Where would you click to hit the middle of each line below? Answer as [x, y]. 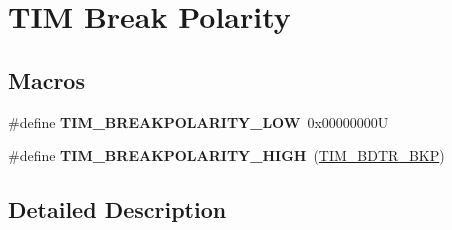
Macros [46, 79]
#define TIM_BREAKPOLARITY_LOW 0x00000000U [198, 121]
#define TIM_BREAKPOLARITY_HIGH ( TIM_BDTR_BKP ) [226, 155]
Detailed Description [117, 209]
